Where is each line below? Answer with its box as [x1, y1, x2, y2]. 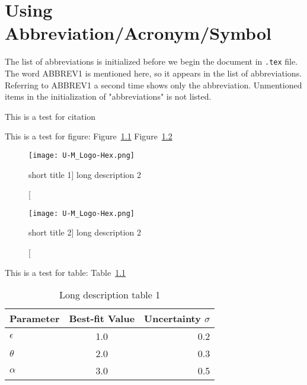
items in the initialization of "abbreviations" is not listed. [5, 90, 212, 103]
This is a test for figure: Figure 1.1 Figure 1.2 [5, 130, 172, 142]
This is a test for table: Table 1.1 [5, 266, 126, 278]
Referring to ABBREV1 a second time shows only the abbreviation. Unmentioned [5, 78, 302, 91]
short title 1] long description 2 [28, 168, 142, 180]
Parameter [9, 311, 60, 326]
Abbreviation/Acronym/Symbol [5, 21, 271, 45]
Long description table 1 [59, 288, 161, 302]
